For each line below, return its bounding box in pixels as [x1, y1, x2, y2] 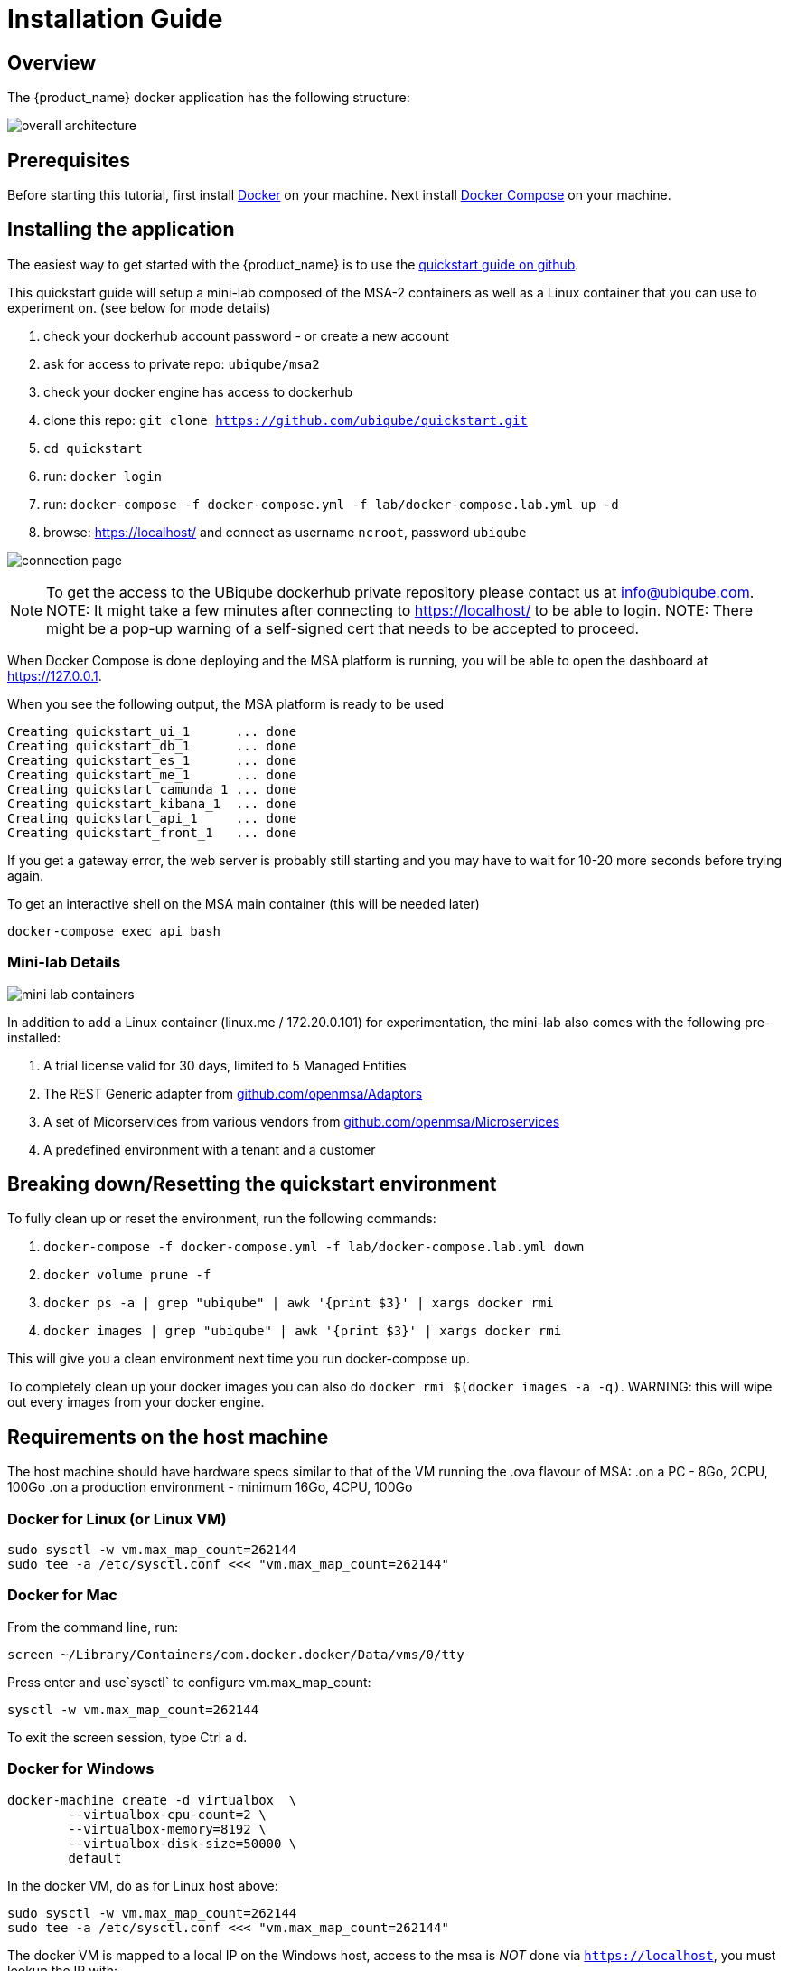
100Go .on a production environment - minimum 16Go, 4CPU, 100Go [7, 1479, 413, 1495]
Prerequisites [7, 148, 130, 172]
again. [7, 867, 44, 883]
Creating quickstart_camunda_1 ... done [7, 781, 297, 797]
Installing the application [7, 218, 235, 241]
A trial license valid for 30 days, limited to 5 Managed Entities [43, 1057, 407, 1073]
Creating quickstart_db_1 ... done [7, 738, 297, 753]
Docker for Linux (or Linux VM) [7, 1509, 227, 1528]
